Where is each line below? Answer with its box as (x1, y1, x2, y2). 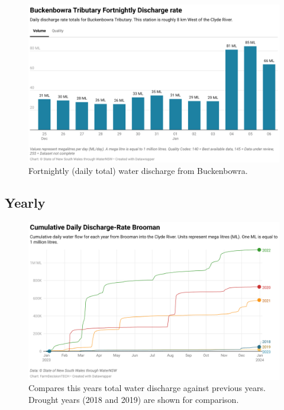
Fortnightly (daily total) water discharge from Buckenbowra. (28, 164, 248, 177)
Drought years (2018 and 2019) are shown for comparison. (28, 393, 239, 405)
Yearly (5, 193, 46, 212)
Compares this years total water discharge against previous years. (28, 382, 266, 394)
